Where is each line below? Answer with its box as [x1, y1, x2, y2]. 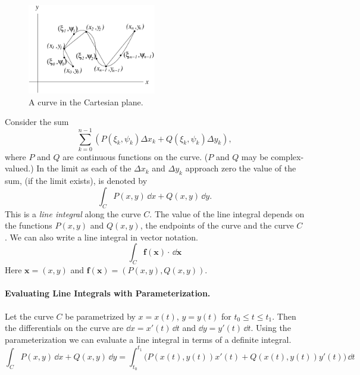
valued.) [5, 162, 34, 174]
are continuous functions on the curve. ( [62, 150, 208, 162]
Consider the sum [5, 115, 69, 128]
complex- [271, 150, 304, 162]
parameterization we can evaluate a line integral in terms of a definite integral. [5, 333, 292, 345]
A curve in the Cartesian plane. [29, 95, 143, 108]
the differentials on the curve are [5, 321, 124, 334]
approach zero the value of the [185, 162, 296, 174]
